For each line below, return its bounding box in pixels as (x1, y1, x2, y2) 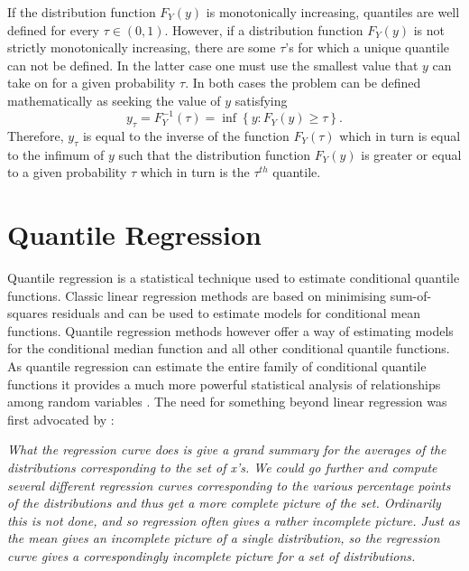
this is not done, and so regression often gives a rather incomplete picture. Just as (7, 510, 460, 529)
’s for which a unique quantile (285, 38, 450, 57)
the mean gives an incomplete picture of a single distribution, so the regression (7, 529, 440, 548)
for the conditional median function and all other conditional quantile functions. (7, 339, 450, 358)
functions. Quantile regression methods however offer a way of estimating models (7, 321, 454, 340)
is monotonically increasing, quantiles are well (206, 3, 460, 21)
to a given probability (7, 163, 127, 182)
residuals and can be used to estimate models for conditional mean (51, 304, 420, 323)
